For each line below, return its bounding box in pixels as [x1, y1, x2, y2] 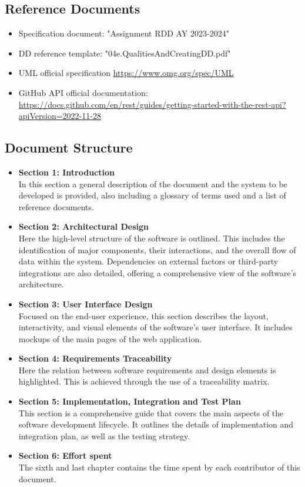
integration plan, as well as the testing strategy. [18, 429, 190, 442]
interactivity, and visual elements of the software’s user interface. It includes [18, 321, 293, 333]
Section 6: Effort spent [18, 449, 112, 462]
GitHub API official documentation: [18, 86, 148, 98]
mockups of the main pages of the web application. [18, 332, 202, 344]
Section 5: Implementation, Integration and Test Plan [18, 395, 241, 408]
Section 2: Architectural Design [18, 220, 149, 233]
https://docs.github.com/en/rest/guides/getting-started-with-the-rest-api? [18, 98, 286, 110]
